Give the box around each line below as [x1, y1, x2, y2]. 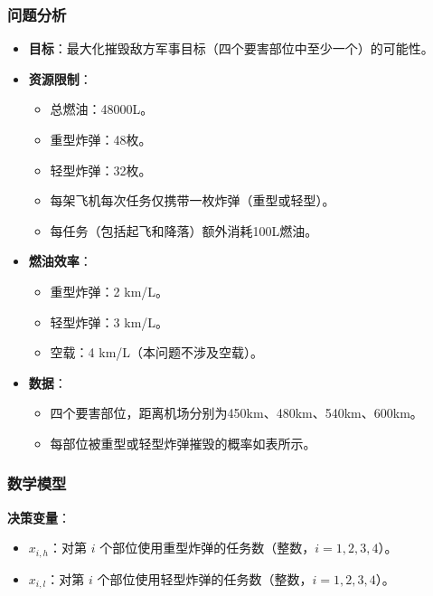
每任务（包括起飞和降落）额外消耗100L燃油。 [50, 221, 318, 240]
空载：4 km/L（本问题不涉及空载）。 [50, 343, 264, 362]
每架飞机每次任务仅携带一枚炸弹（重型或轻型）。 [50, 191, 335, 210]
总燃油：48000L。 [50, 99, 154, 118]
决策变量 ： [7, 507, 71, 526]
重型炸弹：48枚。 [50, 130, 152, 148]
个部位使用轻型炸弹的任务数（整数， [97, 569, 313, 588]
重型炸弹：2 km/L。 [50, 281, 169, 300]
